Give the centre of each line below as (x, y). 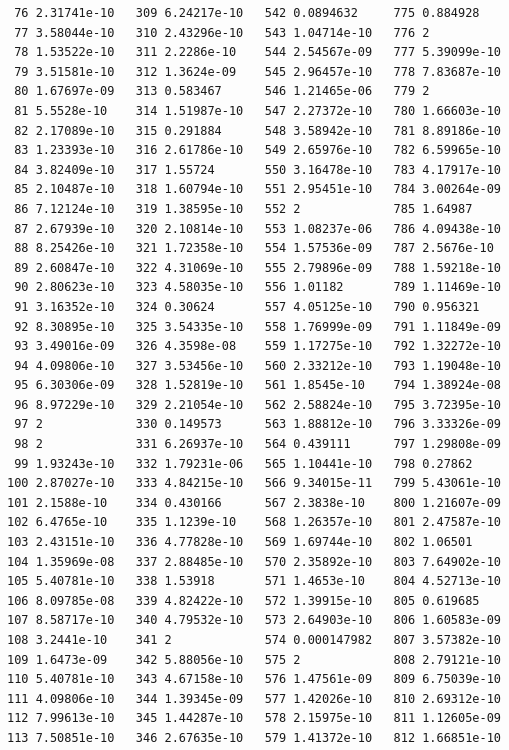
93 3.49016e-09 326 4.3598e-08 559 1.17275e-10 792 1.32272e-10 (257, 346)
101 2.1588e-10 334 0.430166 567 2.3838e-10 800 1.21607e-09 (254, 502)
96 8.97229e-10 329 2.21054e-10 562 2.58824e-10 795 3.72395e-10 (257, 404)
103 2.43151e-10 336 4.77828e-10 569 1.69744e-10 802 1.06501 (240, 542)
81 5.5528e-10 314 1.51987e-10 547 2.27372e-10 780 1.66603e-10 (257, 110)
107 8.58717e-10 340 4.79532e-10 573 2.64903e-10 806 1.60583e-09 (254, 620)
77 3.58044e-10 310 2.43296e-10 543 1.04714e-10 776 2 (222, 32)
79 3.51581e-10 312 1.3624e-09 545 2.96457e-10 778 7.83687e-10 (257, 71)
